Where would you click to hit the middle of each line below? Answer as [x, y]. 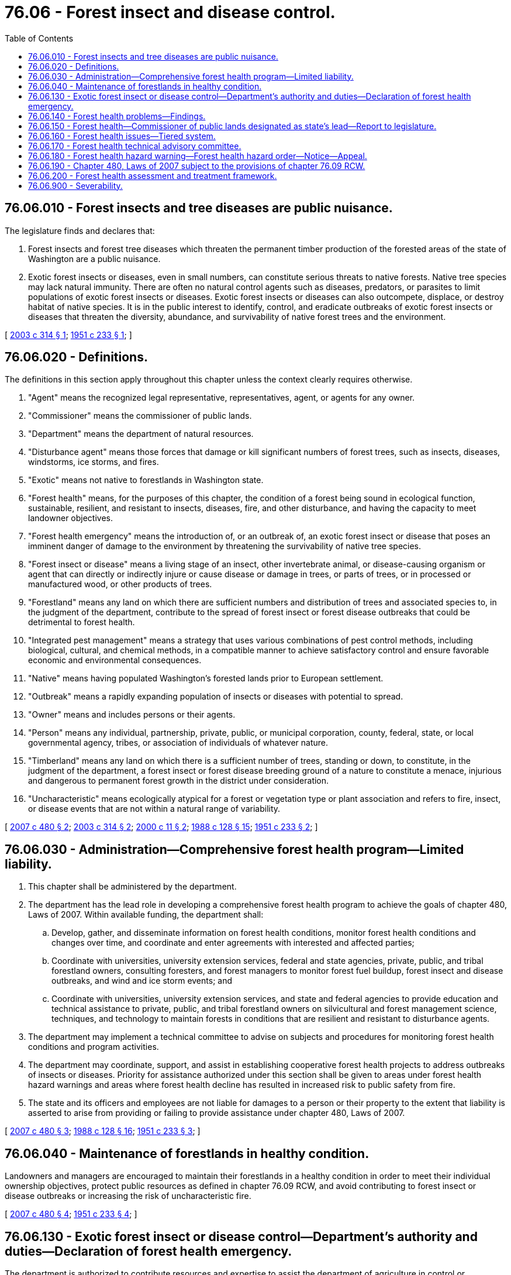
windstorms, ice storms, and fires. [94, 462]
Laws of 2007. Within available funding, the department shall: [146, 915]
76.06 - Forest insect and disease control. [170, 12]
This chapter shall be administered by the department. [132, 887]
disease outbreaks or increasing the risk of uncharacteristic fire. [128, 1196]
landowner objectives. [71, 518]
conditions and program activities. [94, 1047]
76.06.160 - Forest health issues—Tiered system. [122, 136]
